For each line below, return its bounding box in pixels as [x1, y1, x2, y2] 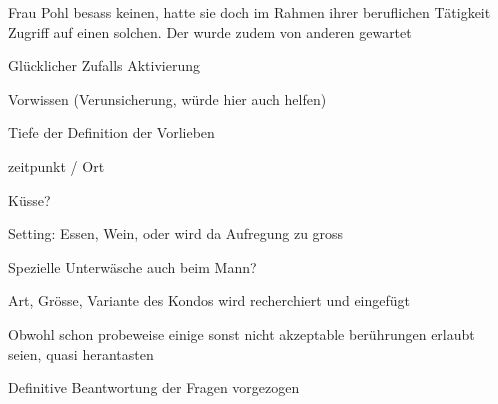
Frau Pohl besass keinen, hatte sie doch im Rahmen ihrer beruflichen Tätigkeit [8, 2, 491, 22]
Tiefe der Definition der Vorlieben [8, 122, 215, 143]
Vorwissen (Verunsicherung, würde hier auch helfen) [8, 88, 327, 109]
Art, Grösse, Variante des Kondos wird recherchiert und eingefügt [8, 290, 411, 311]
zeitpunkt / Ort [8, 155, 105, 176]
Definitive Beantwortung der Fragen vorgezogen [8, 377, 300, 398]
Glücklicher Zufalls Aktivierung [8, 55, 201, 76]
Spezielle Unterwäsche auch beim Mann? [8, 256, 257, 277]
